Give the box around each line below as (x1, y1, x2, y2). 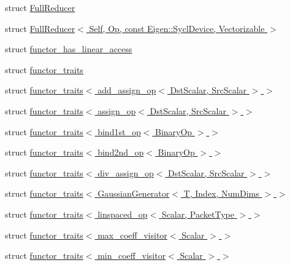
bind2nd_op (97, 146, 144, 159)
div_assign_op (97, 166, 154, 179)
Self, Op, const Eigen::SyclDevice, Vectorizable (89, 22, 265, 34)
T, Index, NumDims (183, 187, 259, 200)
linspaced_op (97, 207, 148, 220)
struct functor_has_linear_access (5, 42, 132, 55)
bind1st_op (97, 125, 141, 138)
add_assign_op (97, 84, 156, 97)
